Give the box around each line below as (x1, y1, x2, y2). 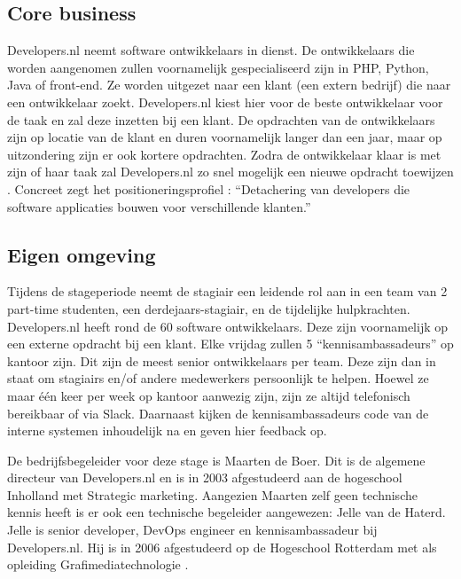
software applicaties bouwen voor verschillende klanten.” (7, 197, 311, 215)
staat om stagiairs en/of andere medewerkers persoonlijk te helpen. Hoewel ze (7, 369, 429, 387)
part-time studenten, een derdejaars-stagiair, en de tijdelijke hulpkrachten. (7, 299, 410, 317)
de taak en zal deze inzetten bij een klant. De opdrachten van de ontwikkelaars (7, 110, 435, 129)
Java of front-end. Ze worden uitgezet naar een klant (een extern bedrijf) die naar (7, 75, 451, 94)
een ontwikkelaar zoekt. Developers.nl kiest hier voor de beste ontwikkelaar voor (7, 92, 443, 111)
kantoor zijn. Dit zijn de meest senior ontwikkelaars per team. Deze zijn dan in (7, 351, 436, 370)
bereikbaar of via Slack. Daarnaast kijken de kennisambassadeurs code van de (7, 403, 429, 422)
